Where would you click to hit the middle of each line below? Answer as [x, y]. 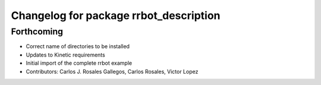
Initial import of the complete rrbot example [79, 63]
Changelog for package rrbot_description [116, 15]
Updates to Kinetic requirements [65, 55]
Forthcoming [37, 32]
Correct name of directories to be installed [78, 46]
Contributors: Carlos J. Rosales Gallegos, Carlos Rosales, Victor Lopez [112, 71]
